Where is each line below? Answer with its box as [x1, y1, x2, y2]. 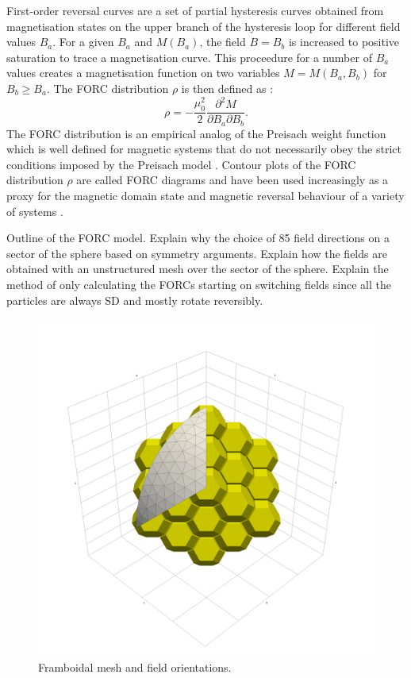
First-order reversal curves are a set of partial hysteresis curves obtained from [6, 2, 384, 18]
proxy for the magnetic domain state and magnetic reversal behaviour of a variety [6, 187, 405, 203]
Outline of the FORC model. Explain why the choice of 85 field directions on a [6, 229, 390, 246]
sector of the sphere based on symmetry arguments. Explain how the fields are [6, 245, 387, 261]
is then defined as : [181, 79, 274, 96]
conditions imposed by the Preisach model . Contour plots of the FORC [6, 156, 356, 172]
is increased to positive [288, 33, 400, 50]
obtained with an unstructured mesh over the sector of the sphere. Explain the [6, 260, 389, 277]
